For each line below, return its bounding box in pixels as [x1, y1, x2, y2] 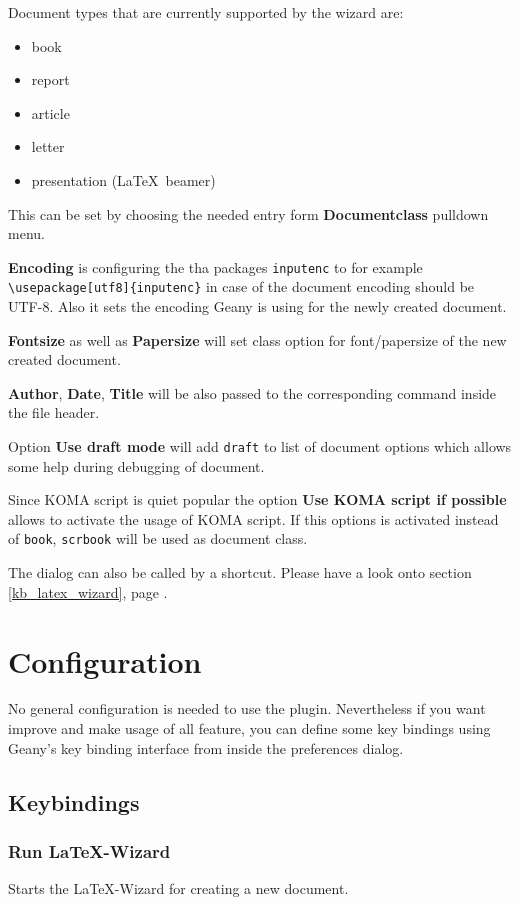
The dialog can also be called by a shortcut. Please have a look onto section [8, 562, 472, 583]
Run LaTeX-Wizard [8, 838, 171, 863]
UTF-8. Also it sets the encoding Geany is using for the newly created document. [8, 296, 507, 317]
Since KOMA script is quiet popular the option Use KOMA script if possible [8, 489, 507, 510]
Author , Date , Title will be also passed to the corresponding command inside [8, 382, 497, 403]
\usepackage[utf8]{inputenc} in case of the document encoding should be [8, 276, 475, 297]
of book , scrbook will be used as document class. [8, 528, 308, 549]
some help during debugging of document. [8, 455, 265, 476]
